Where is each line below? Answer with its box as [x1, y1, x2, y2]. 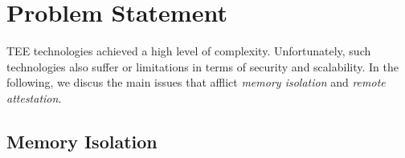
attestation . [6, 89, 62, 106]
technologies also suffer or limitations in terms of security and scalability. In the [6, 58, 399, 75]
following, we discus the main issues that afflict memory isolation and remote [6, 74, 386, 91]
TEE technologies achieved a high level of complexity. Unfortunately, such [6, 43, 371, 59]
